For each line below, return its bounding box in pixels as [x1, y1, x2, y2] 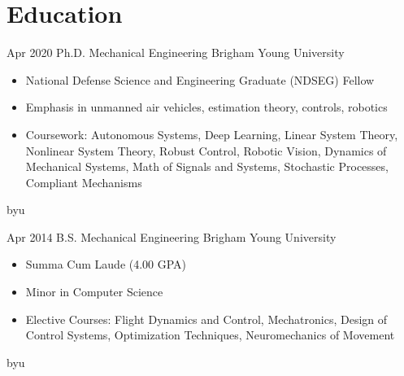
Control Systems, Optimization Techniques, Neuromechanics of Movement [25, 326, 395, 343]
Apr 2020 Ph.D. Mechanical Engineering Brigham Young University [7, 44, 345, 61]
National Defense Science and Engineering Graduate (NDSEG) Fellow [25, 71, 375, 88]
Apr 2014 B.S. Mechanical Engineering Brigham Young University [7, 228, 337, 245]
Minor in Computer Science [25, 283, 163, 300]
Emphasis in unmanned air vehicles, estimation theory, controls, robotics [25, 98, 388, 116]
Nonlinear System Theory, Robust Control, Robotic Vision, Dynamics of [25, 142, 387, 159]
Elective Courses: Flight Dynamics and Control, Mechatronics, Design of [25, 310, 388, 327]
